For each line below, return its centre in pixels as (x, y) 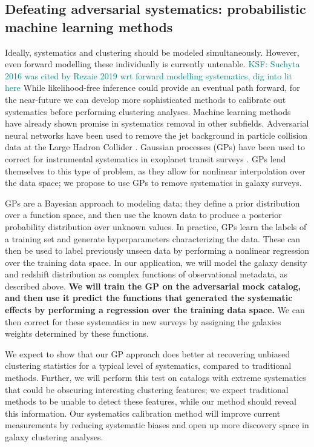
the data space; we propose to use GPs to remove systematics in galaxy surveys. (153, 183)
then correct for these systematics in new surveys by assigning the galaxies (143, 321)
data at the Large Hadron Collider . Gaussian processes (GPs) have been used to (155, 147)
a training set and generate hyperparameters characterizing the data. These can (153, 238)
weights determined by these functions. (77, 333)
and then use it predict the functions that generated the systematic (149, 298)
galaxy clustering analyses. (54, 437)
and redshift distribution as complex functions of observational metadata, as (146, 274)
